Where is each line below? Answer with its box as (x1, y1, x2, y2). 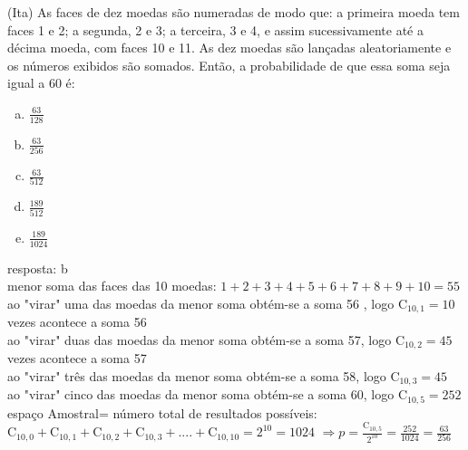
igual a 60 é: (7, 73, 75, 92)
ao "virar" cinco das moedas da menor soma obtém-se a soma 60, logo (7, 385, 395, 404)
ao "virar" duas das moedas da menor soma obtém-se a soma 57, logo (7, 330, 392, 349)
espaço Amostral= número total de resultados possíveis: (7, 403, 317, 422)
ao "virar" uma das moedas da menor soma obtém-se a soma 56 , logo (7, 293, 395, 312)
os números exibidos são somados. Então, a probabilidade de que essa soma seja (7, 55, 451, 74)
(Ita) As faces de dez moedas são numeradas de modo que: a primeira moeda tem (7, 3, 460, 21)
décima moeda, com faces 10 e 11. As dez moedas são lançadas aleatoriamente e (7, 38, 452, 57)
